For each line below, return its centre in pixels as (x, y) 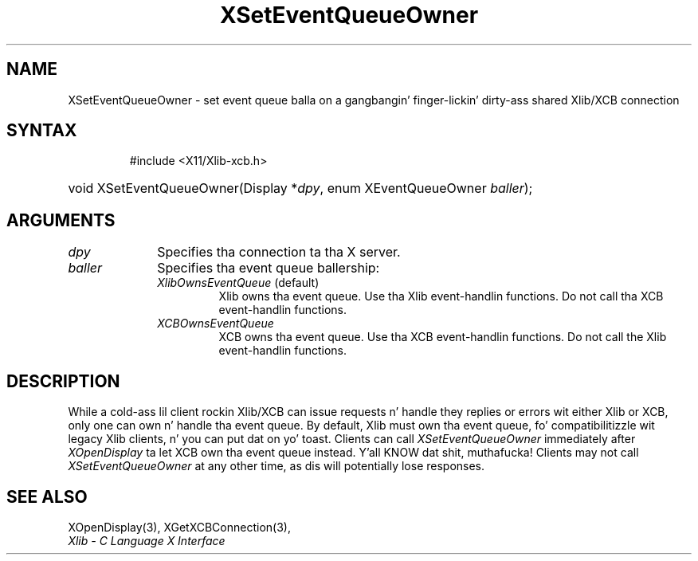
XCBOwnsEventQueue (216, 324)
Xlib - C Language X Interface (147, 540)
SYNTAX (42, 131)
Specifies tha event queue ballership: (269, 268)
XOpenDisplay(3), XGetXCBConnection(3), (179, 527)
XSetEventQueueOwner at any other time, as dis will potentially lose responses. (276, 466)
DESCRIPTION (63, 381)
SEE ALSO (47, 496)
